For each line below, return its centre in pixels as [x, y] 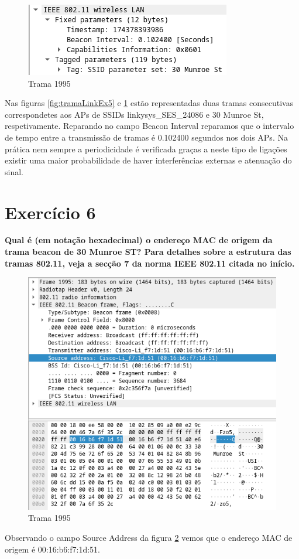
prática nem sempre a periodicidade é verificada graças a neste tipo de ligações [146, 149]
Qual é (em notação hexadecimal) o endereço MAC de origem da [139, 240]
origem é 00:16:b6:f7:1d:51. [53, 549]
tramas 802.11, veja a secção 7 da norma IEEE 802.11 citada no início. [150, 263]
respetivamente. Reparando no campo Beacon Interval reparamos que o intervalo [149, 126]
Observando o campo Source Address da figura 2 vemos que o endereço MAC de [149, 537]
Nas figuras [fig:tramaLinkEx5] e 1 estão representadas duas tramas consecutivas [149, 103]
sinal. [14, 171]
